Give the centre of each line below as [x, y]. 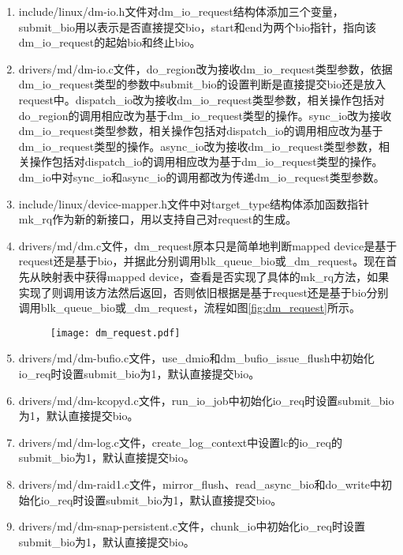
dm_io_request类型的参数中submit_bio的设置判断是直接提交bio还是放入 [202, 84]
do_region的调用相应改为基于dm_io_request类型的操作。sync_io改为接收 [205, 115]
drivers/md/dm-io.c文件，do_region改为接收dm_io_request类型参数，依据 [205, 68]
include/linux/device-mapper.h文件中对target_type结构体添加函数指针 [194, 203]
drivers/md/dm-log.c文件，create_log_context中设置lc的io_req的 [180, 442]
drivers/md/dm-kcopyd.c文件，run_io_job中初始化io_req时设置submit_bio [206, 400]
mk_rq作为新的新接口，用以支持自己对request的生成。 [158, 219]
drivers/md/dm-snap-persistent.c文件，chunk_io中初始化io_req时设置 [192, 526]
